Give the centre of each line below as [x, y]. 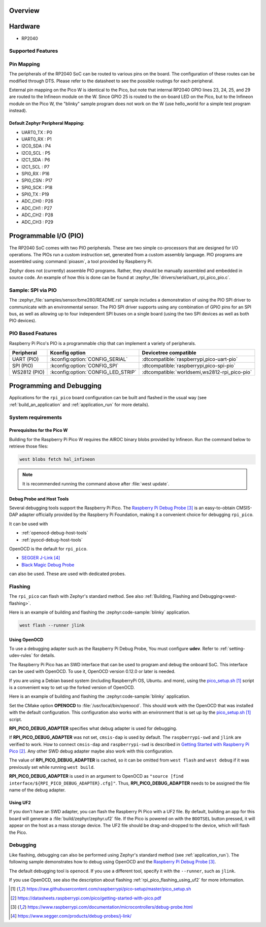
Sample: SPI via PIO [33, 290]
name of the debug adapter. [37, 790]
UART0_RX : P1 [36, 139]
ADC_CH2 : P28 [37, 215]
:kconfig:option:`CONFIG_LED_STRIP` [93, 372]
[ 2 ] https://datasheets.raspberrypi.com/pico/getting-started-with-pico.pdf [86, 898]
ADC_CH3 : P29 [37, 222]
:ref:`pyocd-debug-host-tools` [52, 540]
